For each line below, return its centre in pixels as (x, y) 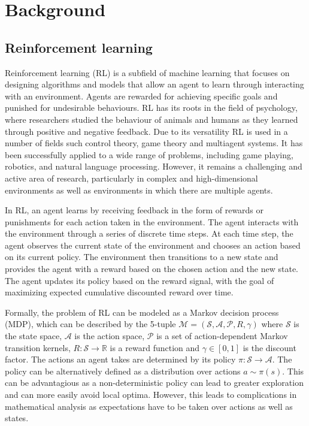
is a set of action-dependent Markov (222, 336)
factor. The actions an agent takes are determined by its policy (120, 359)
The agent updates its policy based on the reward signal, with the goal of (140, 280)
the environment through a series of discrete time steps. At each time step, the (149, 233)
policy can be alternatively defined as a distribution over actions (123, 371)
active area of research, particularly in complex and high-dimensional (131, 178)
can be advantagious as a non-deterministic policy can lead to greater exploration (154, 383)
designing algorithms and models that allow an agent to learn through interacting (154, 84)
